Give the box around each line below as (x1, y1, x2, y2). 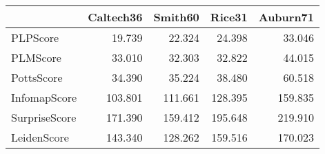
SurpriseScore (11, 109, 77, 125)
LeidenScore (11, 129, 69, 145)
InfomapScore (11, 89, 77, 105)
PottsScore (11, 69, 63, 85)
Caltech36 (88, 9, 143, 25)
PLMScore (11, 49, 61, 65)
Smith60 (153, 9, 199, 25)
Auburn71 (258, 9, 315, 25)
